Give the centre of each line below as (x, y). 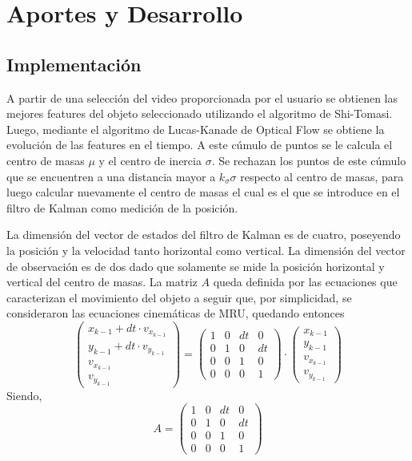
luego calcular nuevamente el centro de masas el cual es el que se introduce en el (203, 192)
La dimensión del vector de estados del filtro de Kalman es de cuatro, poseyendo (204, 235)
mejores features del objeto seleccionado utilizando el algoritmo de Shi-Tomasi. (200, 113)
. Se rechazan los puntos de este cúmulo (309, 160)
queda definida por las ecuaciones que (305, 282)
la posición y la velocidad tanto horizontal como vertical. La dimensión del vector (206, 250)
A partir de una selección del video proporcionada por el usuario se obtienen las (202, 97)
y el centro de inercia (150, 160)
